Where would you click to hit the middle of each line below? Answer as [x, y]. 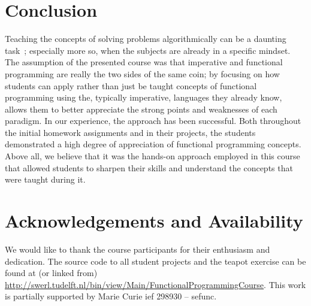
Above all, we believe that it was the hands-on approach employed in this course [153, 156]
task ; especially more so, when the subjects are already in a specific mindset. [148, 50]
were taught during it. [45, 179]
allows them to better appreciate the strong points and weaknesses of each [141, 109]
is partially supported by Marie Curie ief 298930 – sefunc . [111, 296]
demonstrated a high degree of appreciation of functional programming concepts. [153, 144]
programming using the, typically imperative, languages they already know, [144, 97]
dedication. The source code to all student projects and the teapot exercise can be [155, 261]
